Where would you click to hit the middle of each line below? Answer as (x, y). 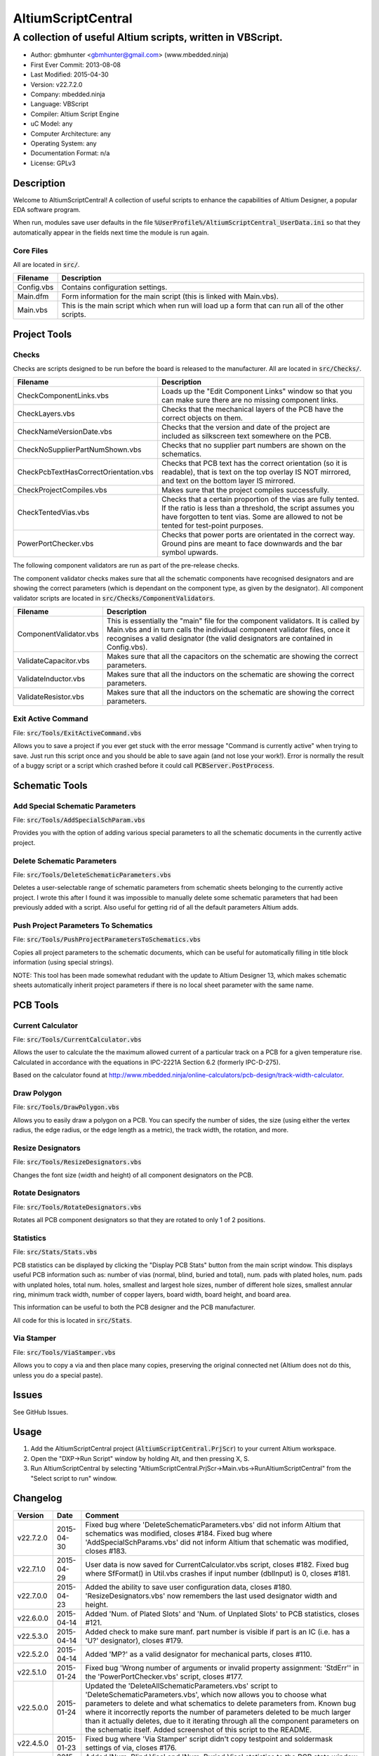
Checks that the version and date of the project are (246, 427)
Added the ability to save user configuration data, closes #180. (188, 1587)
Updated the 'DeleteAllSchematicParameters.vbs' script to (181, 1686)
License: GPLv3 (53, 163)
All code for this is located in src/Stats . (73, 1320)
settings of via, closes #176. (131, 1748)
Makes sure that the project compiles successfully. (246, 490)
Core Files (31, 251)
